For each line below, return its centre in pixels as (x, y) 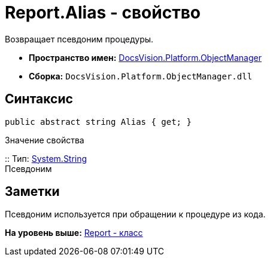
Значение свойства (45, 140)
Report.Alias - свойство (103, 13)
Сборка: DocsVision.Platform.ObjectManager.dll (141, 76)
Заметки (32, 192)
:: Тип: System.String (46, 158)
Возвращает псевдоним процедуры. (79, 39)
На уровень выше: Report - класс (74, 233)
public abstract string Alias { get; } (98, 122)
